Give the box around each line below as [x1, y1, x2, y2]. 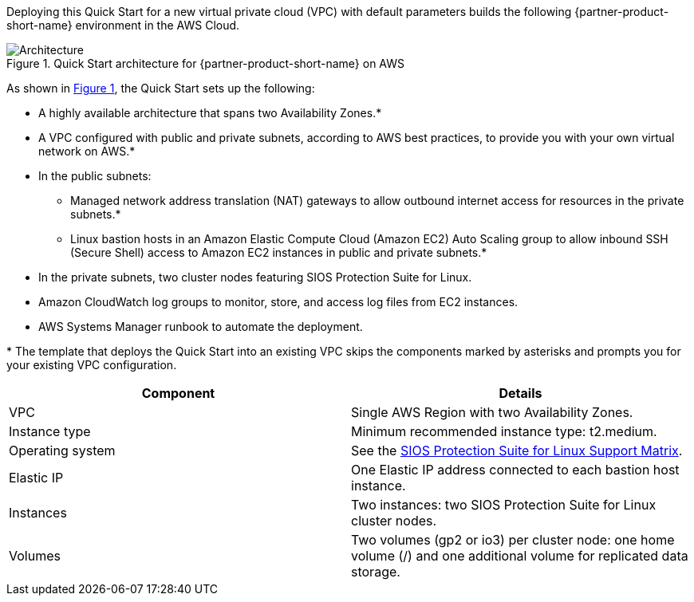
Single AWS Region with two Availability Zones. [351, 404, 633, 420]
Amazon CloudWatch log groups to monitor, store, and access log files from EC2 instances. [38, 295, 519, 309]
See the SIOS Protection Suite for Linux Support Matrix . [351, 443, 683, 458]
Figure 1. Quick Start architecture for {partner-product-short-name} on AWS [6, 57, 405, 70]
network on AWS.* [38, 144, 136, 158]
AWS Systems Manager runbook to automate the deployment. [38, 320, 363, 333]
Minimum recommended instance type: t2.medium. [351, 423, 657, 439]
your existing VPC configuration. [6, 358, 177, 372]
